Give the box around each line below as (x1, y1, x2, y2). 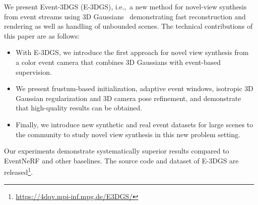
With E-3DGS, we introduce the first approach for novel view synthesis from (15, 47, 249, 57)
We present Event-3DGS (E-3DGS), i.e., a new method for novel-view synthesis (4, 1, 247, 11)
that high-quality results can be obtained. (15, 102, 142, 113)
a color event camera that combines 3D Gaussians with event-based (15, 56, 221, 67)
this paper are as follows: (4, 30, 80, 41)
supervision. (15, 66, 52, 77)
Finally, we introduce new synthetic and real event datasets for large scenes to (15, 119, 254, 129)
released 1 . (4, 165, 33, 177)
